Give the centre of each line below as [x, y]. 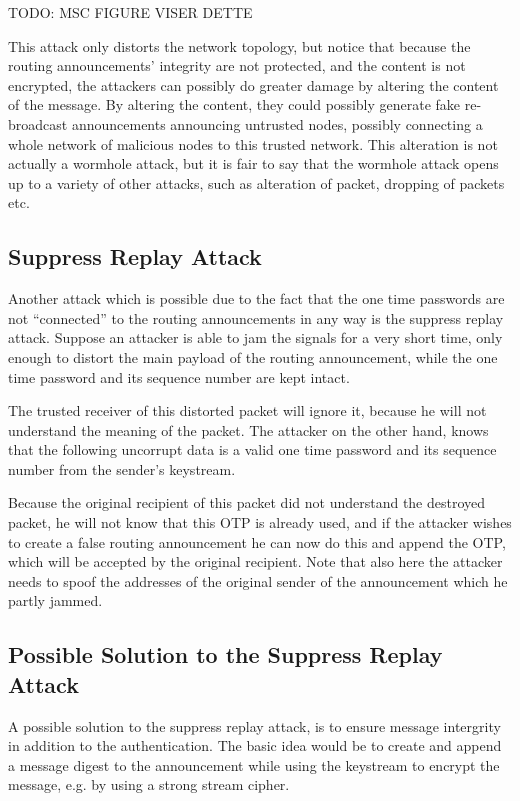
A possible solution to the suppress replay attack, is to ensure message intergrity [254, 725]
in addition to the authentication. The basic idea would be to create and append [255, 745]
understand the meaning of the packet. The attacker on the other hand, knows [248, 429]
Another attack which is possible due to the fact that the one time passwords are [256, 298]
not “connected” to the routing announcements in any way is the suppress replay [256, 317]
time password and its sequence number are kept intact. [179, 376]
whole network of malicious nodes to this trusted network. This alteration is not [253, 143]
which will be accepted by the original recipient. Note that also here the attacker [255, 561]
